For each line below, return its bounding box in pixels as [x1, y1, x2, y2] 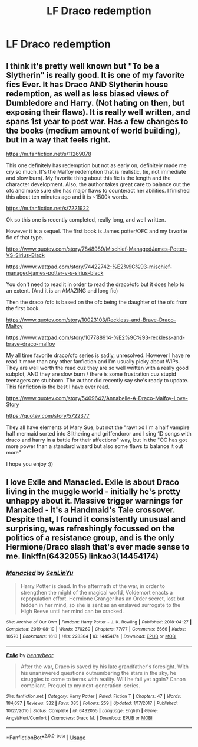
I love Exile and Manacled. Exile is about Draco [6, 478, 180, 488]
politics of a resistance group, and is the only [6, 533, 175, 543]
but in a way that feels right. [6, 135, 111, 145]
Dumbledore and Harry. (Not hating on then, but [6, 98, 185, 108]
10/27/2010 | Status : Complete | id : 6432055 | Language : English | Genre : [6, 707, 158, 713]
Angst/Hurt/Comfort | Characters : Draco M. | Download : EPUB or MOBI [6, 715, 153, 721]
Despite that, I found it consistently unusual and [6, 514, 186, 524]
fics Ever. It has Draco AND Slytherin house [6, 79, 169, 89]
